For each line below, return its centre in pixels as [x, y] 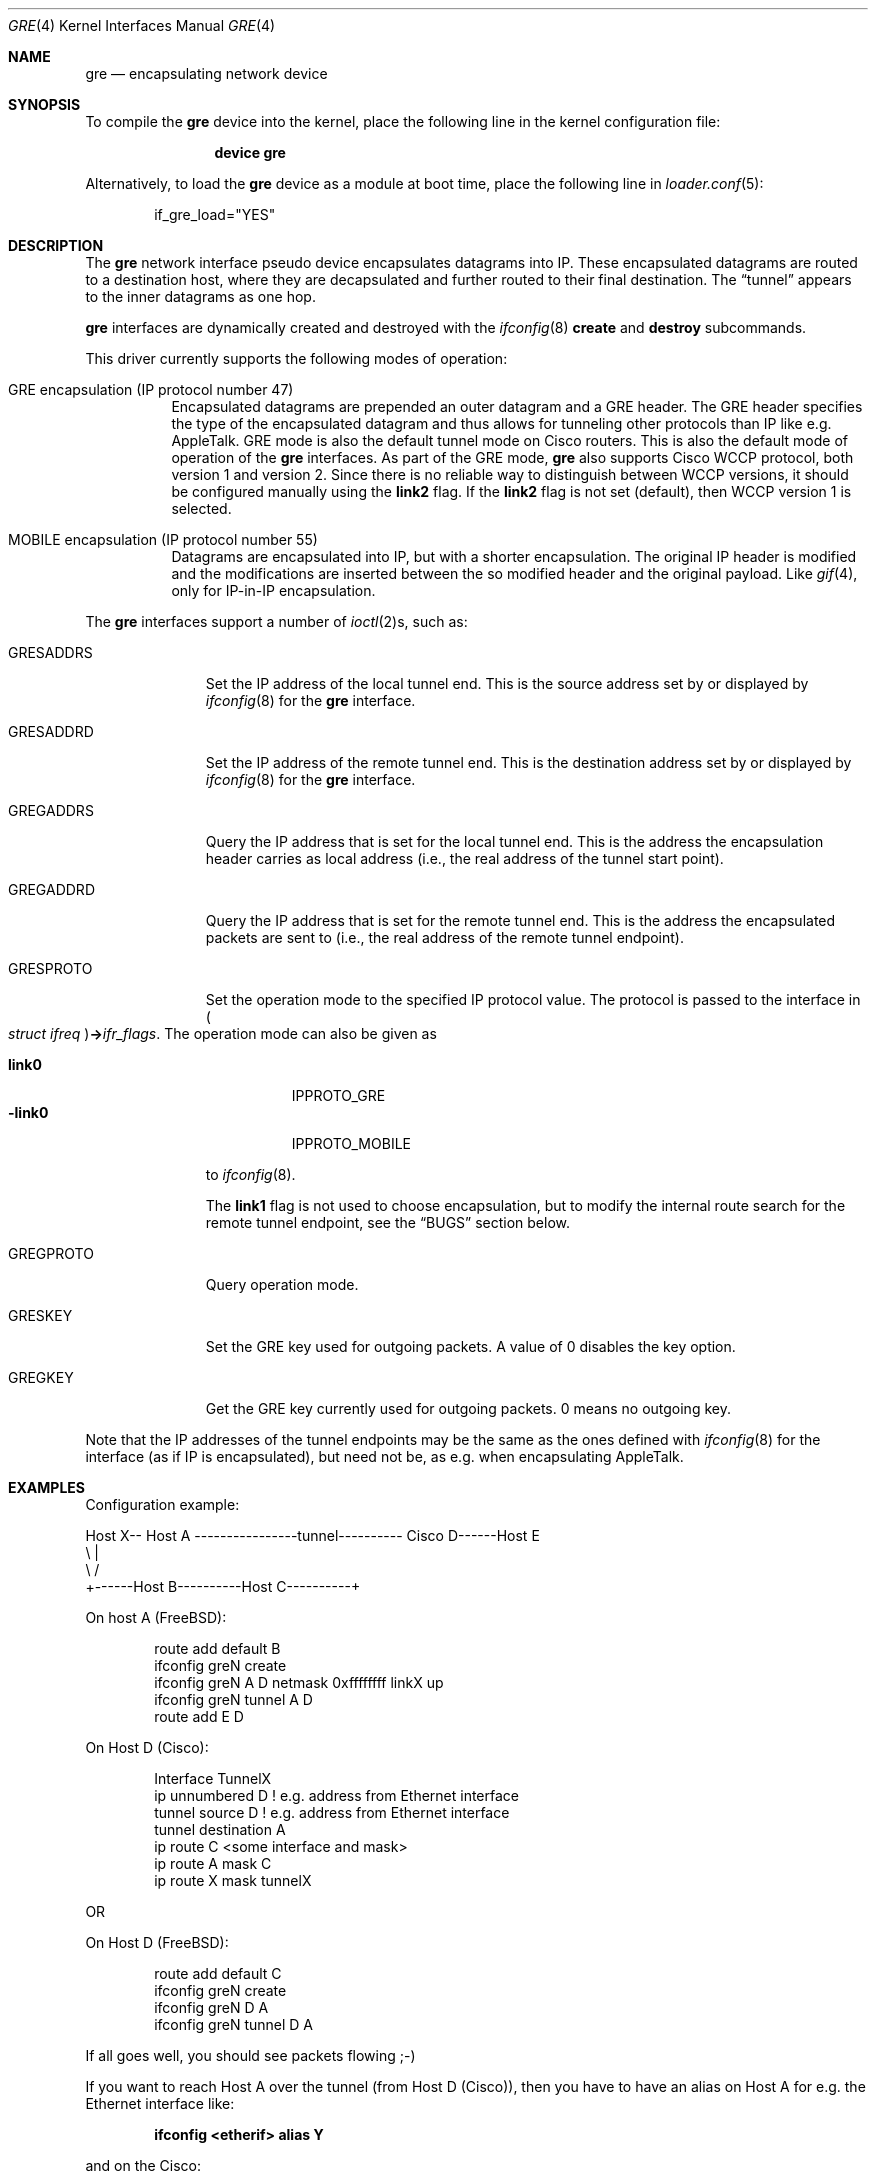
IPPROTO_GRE [338, 1095]
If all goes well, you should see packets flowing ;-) [250, 2055]
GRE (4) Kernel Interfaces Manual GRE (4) [142, 25]
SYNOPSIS [44, 104]
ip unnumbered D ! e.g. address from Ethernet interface [337, 1795]
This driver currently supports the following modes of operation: [296, 358]
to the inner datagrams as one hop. [200, 296]
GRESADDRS [50, 652]
